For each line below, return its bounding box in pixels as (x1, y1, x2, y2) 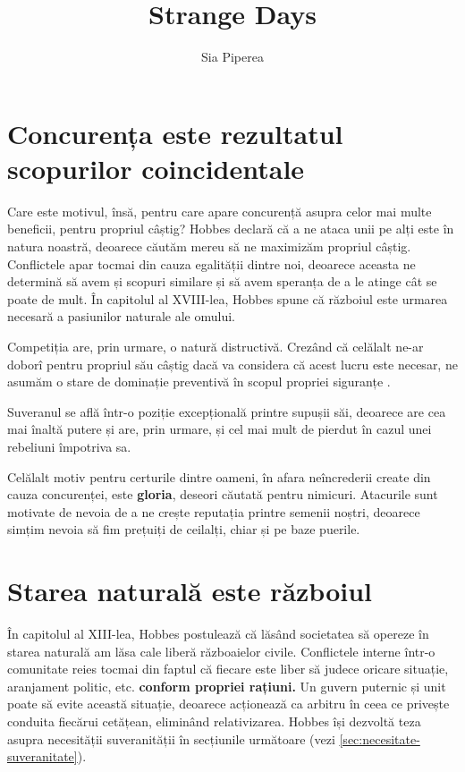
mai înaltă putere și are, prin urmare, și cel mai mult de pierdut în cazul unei (7, 420, 432, 438)
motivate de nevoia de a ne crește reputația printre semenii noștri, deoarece (7, 502, 420, 521)
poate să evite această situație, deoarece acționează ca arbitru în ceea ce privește (7, 694, 450, 713)
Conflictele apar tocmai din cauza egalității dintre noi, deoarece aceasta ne (7, 254, 416, 273)
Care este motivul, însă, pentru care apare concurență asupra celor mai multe (7, 201, 432, 220)
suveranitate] (7, 747, 78, 766)
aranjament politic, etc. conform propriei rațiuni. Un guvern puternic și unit (7, 676, 446, 695)
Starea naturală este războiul (7, 573, 372, 609)
